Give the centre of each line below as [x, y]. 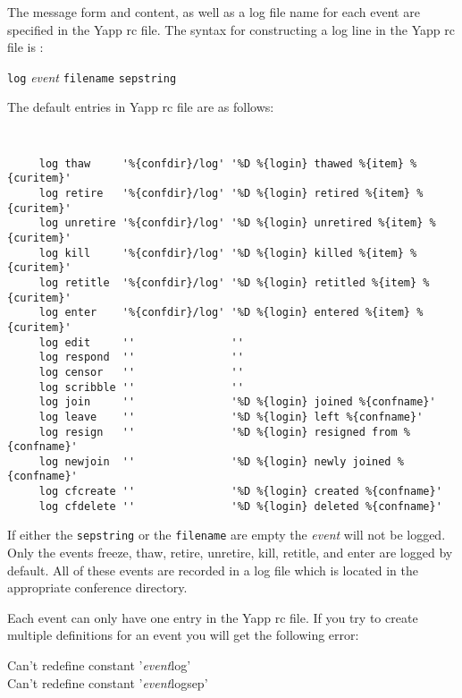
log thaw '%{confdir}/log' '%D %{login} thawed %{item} [221, 163]
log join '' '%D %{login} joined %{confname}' [237, 402]
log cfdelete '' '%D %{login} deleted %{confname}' [240, 506]
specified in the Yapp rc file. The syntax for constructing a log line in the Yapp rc [231, 29]
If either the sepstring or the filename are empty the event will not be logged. [227, 535]
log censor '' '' [141, 372]
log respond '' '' [141, 358]
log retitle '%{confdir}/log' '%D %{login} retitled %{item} [228, 282]
